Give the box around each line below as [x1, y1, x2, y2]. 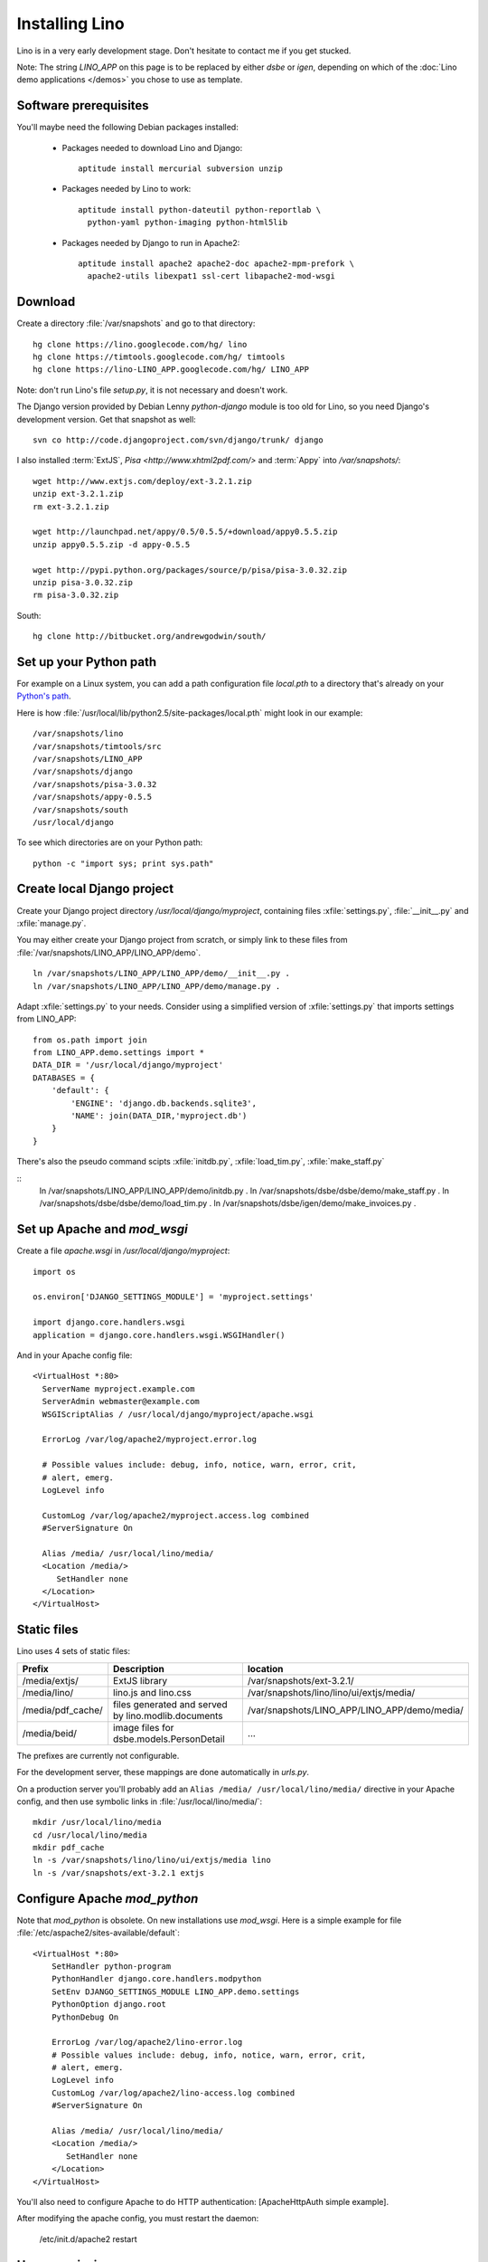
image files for [113, 1721, 174, 1734]
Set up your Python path [16, 654, 157, 670]
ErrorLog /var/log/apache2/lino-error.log [51, 2037, 243, 2048]
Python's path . [16, 690, 71, 701]
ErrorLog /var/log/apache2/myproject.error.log [42, 1434, 258, 1445]
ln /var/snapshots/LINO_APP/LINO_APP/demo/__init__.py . [33, 968, 291, 979]
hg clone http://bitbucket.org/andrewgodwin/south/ [33, 632, 267, 642]
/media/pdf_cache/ [22, 1704, 103, 1716]
